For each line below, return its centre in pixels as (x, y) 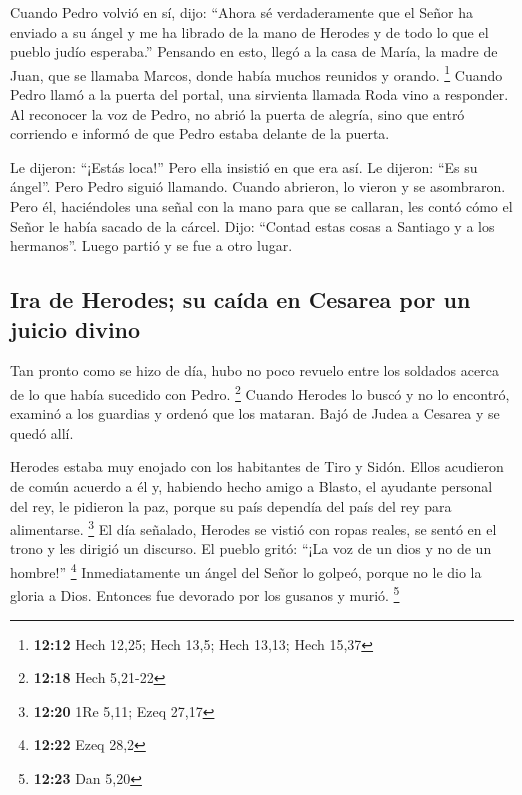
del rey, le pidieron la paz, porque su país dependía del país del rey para (231, 505)
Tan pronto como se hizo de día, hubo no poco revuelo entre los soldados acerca (254, 370)
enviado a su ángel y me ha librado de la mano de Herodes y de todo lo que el (249, 31)
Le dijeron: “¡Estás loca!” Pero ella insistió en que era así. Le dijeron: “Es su (244, 166)
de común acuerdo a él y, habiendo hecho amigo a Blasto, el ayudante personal (251, 486)
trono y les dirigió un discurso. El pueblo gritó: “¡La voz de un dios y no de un (251, 548)
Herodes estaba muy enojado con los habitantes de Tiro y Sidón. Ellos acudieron (257, 466)
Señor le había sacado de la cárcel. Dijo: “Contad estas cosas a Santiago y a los (252, 225)
